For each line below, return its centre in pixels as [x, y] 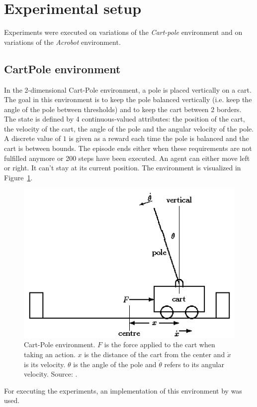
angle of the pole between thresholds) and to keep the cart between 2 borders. [123, 109]
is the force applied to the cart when [160, 344]
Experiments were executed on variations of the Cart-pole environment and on [123, 32]
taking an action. [50, 354]
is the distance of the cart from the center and [155, 354]
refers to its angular [194, 364]
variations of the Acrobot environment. [62, 42]
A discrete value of [33, 138]
